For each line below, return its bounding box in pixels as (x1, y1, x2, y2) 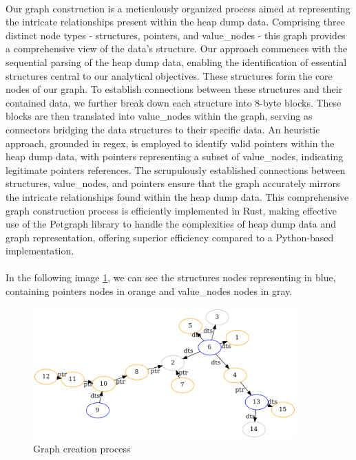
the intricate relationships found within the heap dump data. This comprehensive (6, 189, 349, 204)
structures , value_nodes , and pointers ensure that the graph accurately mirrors (6, 176, 340, 190)
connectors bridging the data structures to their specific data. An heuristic (6, 122, 320, 136)
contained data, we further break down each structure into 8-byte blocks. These (6, 95, 342, 109)
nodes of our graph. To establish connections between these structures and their (6, 82, 343, 96)
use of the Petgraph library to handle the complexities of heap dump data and (6, 217, 337, 231)
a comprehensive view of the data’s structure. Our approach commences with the (6, 41, 348, 56)
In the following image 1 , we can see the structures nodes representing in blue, (6, 270, 336, 285)
